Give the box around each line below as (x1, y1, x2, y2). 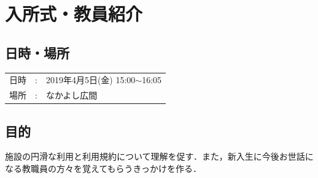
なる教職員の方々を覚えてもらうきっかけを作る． (5, 162, 202, 175)
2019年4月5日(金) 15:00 (45, 73, 136, 86)
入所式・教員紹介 (5, 1, 143, 26)
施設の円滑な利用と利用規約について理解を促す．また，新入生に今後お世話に (5, 150, 314, 163)
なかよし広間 (45, 89, 98, 102)
